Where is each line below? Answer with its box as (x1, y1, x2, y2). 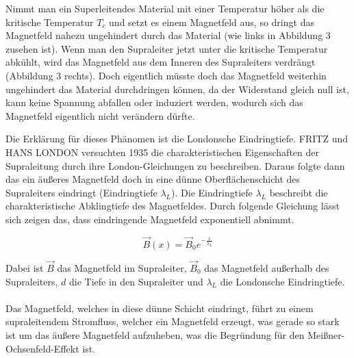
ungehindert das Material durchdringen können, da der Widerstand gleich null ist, (5, 81, 349, 96)
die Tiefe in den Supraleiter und (69, 274, 203, 288)
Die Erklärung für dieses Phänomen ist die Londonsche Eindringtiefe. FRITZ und (5, 131, 349, 146)
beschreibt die (269, 185, 328, 199)
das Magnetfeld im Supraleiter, (57, 260, 187, 274)
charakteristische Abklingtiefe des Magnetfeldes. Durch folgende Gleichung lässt (5, 199, 340, 213)
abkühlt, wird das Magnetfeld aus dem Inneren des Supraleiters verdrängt (5, 55, 316, 69)
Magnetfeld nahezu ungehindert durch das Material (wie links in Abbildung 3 (5, 28, 331, 42)
